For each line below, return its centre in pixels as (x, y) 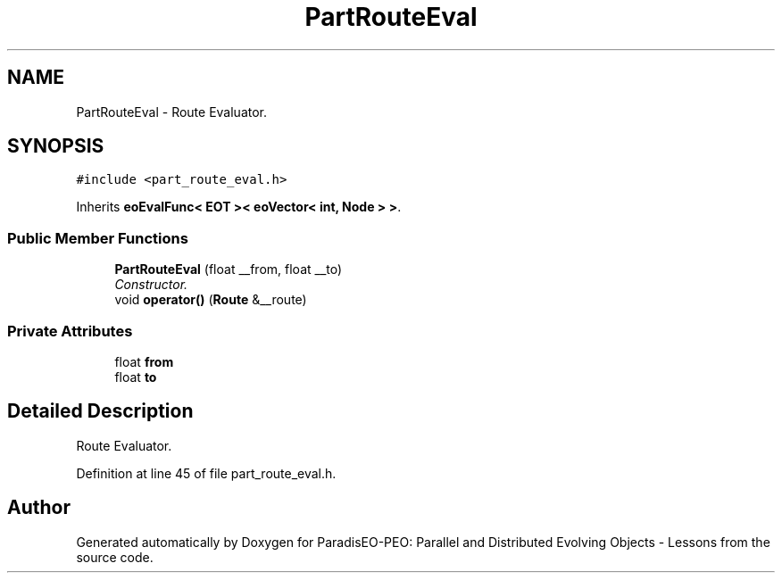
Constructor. (151, 285)
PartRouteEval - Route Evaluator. (172, 112)
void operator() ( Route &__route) (211, 300)
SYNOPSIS (56, 146)
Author (39, 508)
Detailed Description (100, 411)
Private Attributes (70, 331)
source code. (115, 557)
